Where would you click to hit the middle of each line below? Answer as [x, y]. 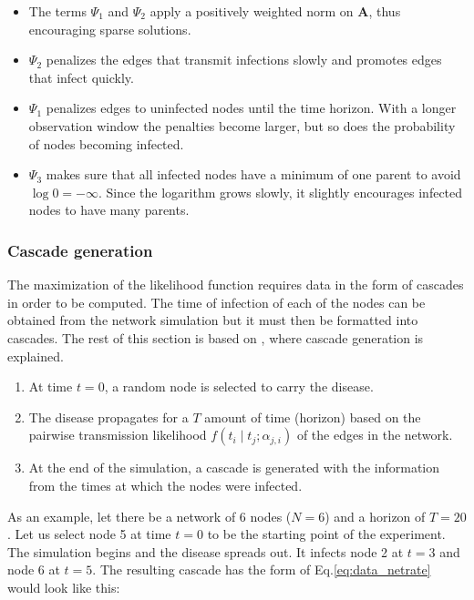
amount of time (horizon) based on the [313, 417]
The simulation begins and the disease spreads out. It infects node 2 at [206, 551]
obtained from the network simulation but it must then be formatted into [213, 320]
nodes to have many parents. [109, 210]
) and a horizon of [375, 516]
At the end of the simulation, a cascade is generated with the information [234, 468]
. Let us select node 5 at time [89, 534]
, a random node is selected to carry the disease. [239, 386]
